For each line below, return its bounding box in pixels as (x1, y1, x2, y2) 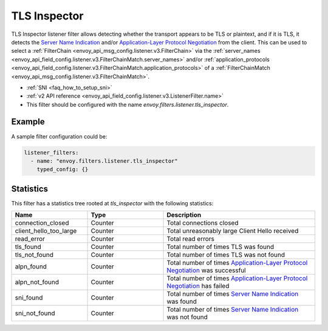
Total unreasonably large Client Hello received (166, 227, 299, 235)
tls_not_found (15, 251, 54, 259)
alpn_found (15, 262, 47, 271)
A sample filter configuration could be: (11, 132, 108, 140)
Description (166, 211, 202, 219)
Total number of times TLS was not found (166, 251, 285, 259)
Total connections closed (166, 219, 239, 227)
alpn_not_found (15, 278, 60, 287)
